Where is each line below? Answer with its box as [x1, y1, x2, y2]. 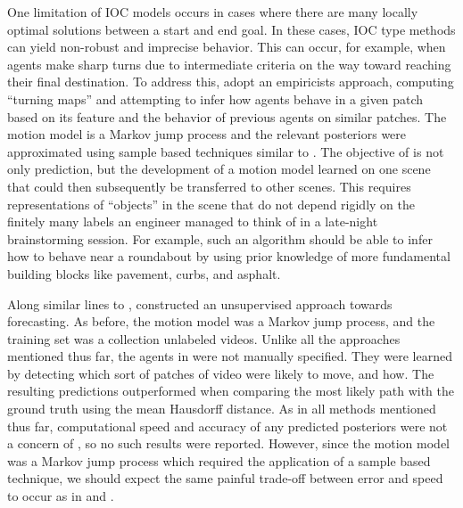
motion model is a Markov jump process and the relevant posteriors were [7, 125, 407, 143]
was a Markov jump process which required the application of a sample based [7, 451, 431, 470]
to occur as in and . [7, 487, 114, 505]
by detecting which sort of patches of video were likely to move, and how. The [7, 364, 434, 382]
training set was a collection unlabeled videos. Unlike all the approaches [7, 329, 401, 348]
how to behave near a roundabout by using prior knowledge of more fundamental [7, 247, 451, 266]
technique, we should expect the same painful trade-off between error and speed [7, 469, 443, 488]
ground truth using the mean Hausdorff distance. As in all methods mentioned [7, 399, 436, 418]
